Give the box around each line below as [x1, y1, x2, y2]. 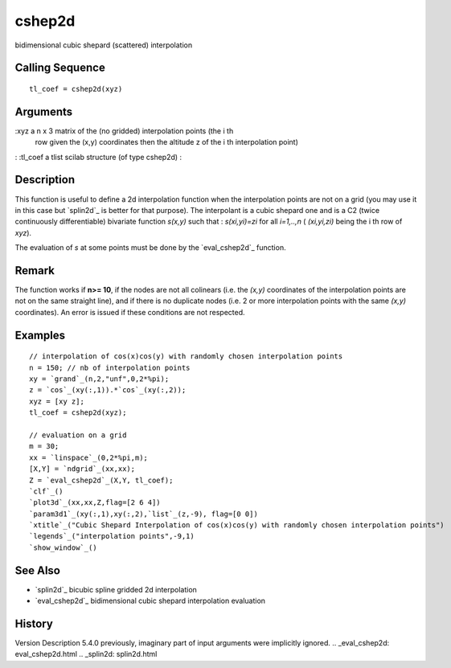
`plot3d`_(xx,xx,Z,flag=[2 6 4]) [29, 498, 161, 507]
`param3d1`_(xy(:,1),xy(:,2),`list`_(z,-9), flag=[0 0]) [29, 509, 259, 518]
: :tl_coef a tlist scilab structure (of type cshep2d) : [14, 152, 182, 162]
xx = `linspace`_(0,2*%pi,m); [29, 453, 149, 462]
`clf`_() [29, 486, 64, 496]
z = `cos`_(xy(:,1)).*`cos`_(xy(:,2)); [29, 386, 187, 395]
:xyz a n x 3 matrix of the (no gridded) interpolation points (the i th [14, 125, 234, 136]
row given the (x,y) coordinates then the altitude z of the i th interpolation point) [35, 137, 299, 147]
